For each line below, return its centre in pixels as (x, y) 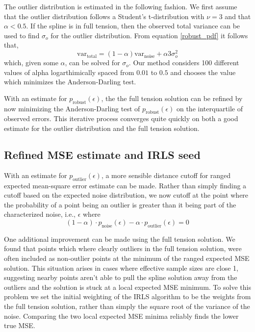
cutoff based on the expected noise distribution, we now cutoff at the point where (126, 195)
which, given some (31, 63)
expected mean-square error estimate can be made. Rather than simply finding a (125, 185)
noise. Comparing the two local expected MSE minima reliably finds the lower (121, 316)
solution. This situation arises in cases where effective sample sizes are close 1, (121, 268)
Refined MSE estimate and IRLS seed (102, 154)
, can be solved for (92, 63)
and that (238, 16)
